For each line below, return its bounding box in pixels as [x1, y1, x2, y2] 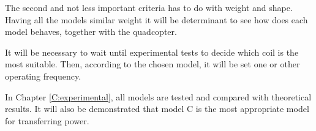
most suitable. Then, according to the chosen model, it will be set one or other [5, 58, 300, 70]
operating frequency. [5, 69, 81, 82]
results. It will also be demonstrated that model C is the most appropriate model [5, 102, 309, 115]
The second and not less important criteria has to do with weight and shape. [5, 1, 293, 13]
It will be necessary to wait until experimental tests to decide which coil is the [5, 45, 299, 58]
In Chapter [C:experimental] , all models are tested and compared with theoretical [5, 90, 312, 103]
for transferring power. [5, 114, 89, 127]
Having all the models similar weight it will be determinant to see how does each [5, 13, 308, 26]
